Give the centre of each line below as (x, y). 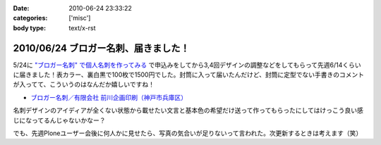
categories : (30, 18)
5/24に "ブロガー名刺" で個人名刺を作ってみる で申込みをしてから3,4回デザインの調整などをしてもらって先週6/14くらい (187, 65)
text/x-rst (82, 27)
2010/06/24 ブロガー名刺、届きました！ (101, 48)
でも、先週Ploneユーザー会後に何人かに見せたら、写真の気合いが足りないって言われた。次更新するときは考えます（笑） (188, 133)
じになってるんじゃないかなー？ (59, 120)
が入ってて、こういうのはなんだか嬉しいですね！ (84, 84)
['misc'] (80, 18)
